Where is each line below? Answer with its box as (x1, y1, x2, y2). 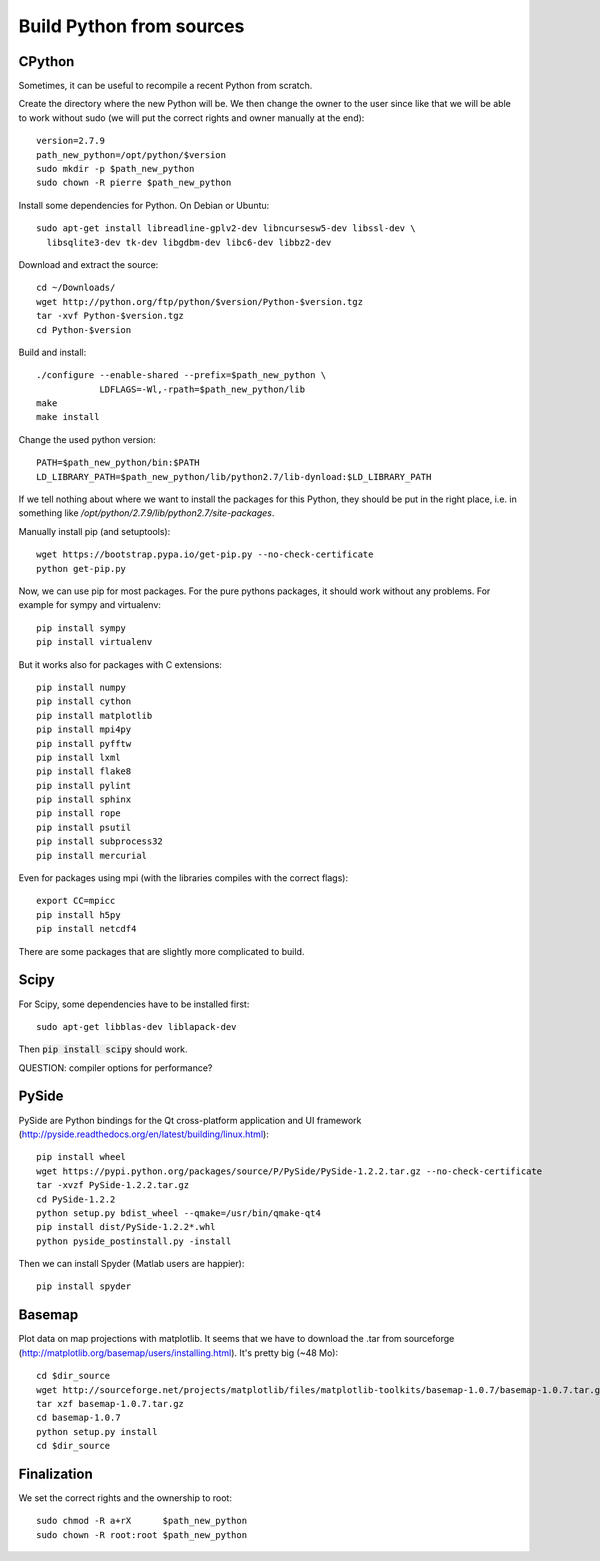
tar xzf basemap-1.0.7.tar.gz (36, 1398, 185, 1409)
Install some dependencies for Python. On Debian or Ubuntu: (18, 199, 270, 211)
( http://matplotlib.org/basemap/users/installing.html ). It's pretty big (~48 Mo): (18, 1346, 339, 1359)
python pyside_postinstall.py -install (36, 1235, 232, 1247)
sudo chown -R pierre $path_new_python (36, 177, 232, 189)
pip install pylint (36, 780, 132, 791)
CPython (18, 53, 75, 70)
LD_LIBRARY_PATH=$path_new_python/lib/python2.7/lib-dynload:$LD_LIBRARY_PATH (36, 471, 432, 482)
